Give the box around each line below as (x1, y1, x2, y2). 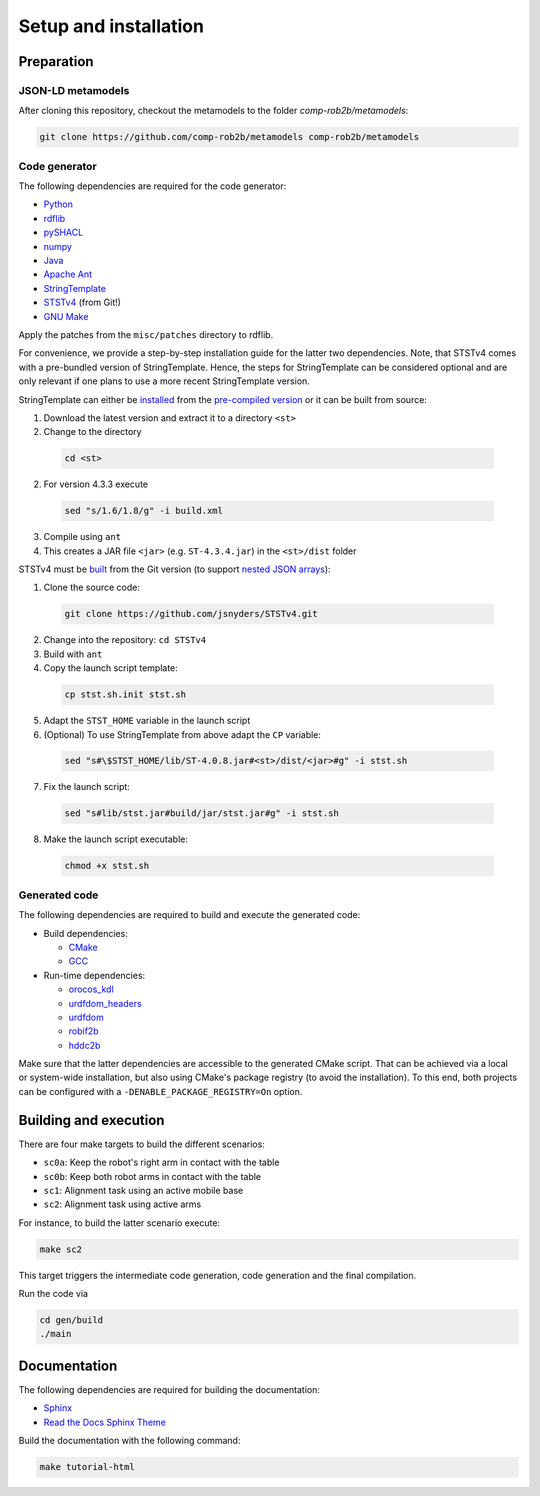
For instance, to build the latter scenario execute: (18, 1216, 220, 1229)
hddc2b (68, 1039, 101, 1051)
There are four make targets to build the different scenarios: (18, 1138, 265, 1150)
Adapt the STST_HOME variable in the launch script (43, 715, 251, 727)
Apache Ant (43, 268, 93, 280)
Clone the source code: (43, 581, 140, 594)
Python (43, 198, 74, 210)
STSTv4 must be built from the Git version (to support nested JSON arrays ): (18, 563, 331, 575)
